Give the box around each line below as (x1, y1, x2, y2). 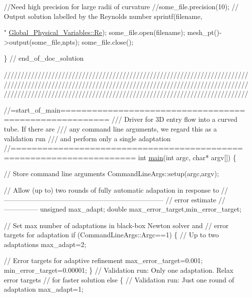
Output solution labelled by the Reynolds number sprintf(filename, (4, 11, 203, 21)
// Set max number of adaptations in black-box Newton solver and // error (4, 220, 229, 230)
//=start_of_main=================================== (4, 104, 245, 115)
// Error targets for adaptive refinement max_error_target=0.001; (4, 255, 203, 265)
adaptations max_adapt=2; (4, 239, 86, 249)
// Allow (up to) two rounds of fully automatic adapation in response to (4, 184, 219, 195)
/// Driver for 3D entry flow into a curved (111, 114, 237, 124)
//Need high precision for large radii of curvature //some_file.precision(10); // (4, 1, 238, 11)
